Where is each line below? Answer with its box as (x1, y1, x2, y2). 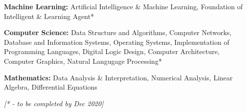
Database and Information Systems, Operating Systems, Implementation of (4, 37, 229, 47)
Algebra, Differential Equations (4, 82, 97, 92)
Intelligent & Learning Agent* (4, 11, 94, 21)
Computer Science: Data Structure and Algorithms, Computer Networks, (4, 27, 232, 37)
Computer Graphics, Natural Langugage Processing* (4, 56, 162, 66)
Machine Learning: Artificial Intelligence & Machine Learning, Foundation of (4, 1, 243, 11)
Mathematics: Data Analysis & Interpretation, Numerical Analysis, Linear (4, 72, 233, 82)
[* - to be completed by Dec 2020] (4, 98, 104, 108)
